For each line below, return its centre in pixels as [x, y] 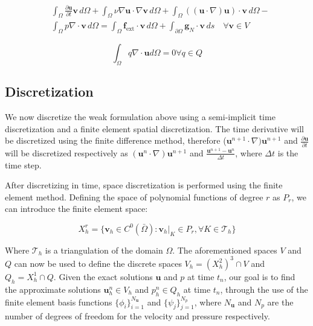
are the [280, 302]
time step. [23, 165]
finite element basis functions [59, 302]
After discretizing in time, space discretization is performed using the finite [144, 185]
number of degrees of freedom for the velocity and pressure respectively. [137, 316]
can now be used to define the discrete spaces [98, 263]
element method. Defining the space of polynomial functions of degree [134, 197]
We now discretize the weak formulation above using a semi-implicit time [140, 117]
